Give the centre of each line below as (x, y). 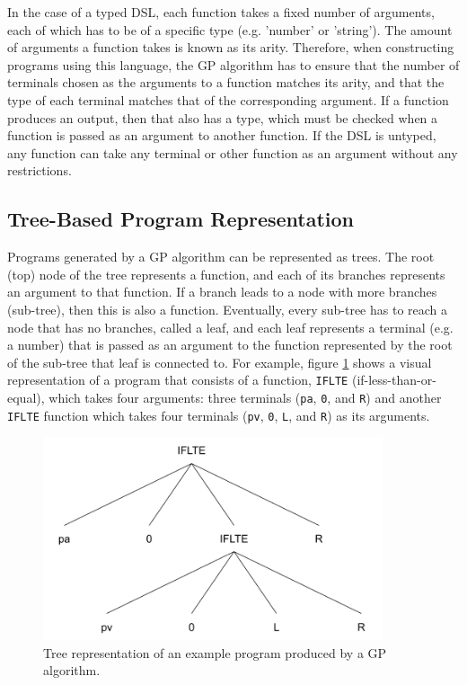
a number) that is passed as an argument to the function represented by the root (230, 345)
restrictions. (40, 170)
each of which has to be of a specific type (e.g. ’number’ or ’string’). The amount (230, 29)
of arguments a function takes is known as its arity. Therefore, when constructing (231, 47)
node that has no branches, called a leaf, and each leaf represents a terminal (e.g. (230, 327)
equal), (26, 397)
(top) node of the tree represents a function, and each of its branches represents (226, 274)
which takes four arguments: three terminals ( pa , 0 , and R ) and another (245, 397)
